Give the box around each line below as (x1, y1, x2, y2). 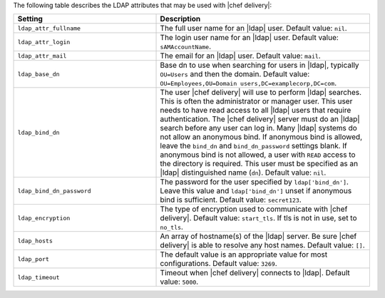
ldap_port (17, 255, 50, 263)
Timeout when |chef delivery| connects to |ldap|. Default (160, 268, 351, 278)
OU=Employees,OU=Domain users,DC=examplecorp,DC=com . (160, 78, 337, 88)
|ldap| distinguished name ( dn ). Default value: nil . (160, 168, 327, 178)
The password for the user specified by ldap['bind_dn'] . (160, 177, 349, 187)
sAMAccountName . (160, 41, 212, 51)
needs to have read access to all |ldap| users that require (160, 106, 351, 115)
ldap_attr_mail (17, 52, 67, 60)
